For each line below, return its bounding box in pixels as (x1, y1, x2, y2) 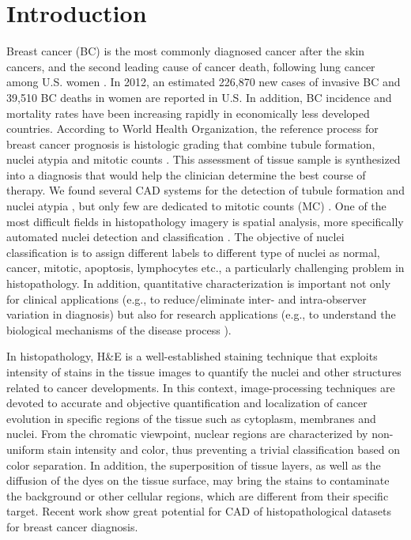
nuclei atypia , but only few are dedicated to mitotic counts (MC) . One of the (6, 198, 386, 214)
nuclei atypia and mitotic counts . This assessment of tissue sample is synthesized (6, 151, 401, 168)
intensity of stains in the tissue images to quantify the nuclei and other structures (6, 364, 402, 380)
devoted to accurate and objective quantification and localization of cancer (6, 395, 368, 411)
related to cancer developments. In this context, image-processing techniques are (6, 379, 395, 395)
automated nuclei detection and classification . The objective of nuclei (6, 228, 345, 245)
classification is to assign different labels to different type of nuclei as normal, (6, 244, 380, 260)
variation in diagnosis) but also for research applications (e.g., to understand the (6, 306, 396, 323)
